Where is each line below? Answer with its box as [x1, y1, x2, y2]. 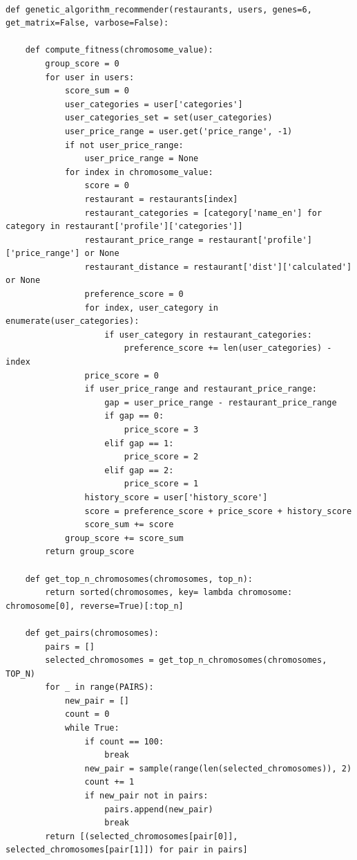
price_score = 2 [124, 452, 199, 462]
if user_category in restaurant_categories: [104, 329, 312, 340]
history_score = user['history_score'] [84, 492, 268, 502]
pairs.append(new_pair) [104, 804, 213, 814]
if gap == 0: [104, 411, 164, 421]
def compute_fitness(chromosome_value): [25, 45, 213, 55]
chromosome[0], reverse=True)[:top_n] [6, 601, 184, 611]
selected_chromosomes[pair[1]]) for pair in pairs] [6, 845, 248, 855]
